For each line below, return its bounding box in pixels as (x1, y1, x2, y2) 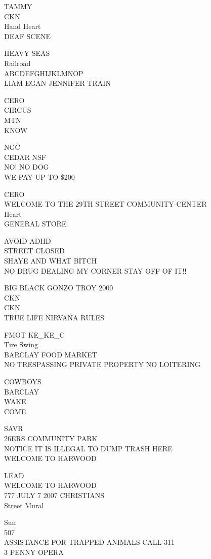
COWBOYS (4, 376, 41, 386)
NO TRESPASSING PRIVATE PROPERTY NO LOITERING (4, 359, 200, 370)
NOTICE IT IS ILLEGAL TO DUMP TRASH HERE (4, 443, 173, 453)
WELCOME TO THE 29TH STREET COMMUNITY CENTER (4, 199, 207, 209)
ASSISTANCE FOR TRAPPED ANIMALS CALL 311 (4, 537, 175, 547)
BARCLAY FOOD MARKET (4, 349, 97, 359)
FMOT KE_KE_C (4, 329, 65, 340)
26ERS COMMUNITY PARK (4, 433, 98, 443)
